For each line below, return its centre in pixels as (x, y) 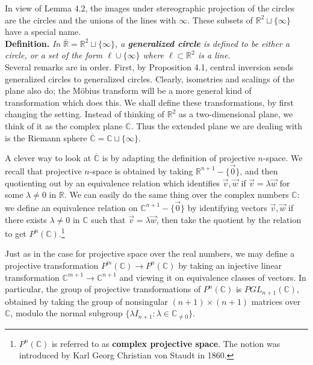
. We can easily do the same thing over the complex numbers (176, 195)
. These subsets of (220, 20)
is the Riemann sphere (46, 137)
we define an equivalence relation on (71, 207)
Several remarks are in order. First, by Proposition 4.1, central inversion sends (149, 66)
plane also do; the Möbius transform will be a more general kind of (128, 90)
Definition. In (33, 43)
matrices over (276, 301)
